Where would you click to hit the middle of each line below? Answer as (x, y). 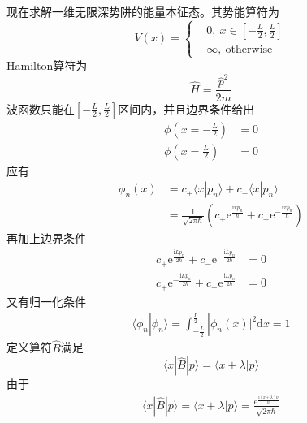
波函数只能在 (41, 108)
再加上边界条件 (46, 238)
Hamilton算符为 (47, 65)
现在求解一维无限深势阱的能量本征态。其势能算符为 (143, 11)
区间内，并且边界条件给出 (186, 108)
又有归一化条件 (46, 301)
